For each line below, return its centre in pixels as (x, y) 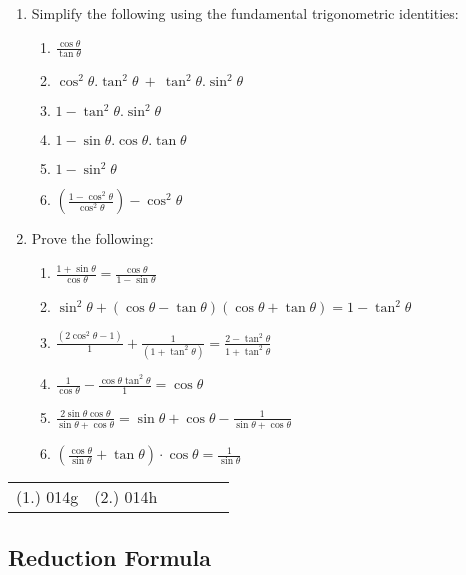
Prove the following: (92, 238)
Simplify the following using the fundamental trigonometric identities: (245, 13)
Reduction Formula (109, 556)
